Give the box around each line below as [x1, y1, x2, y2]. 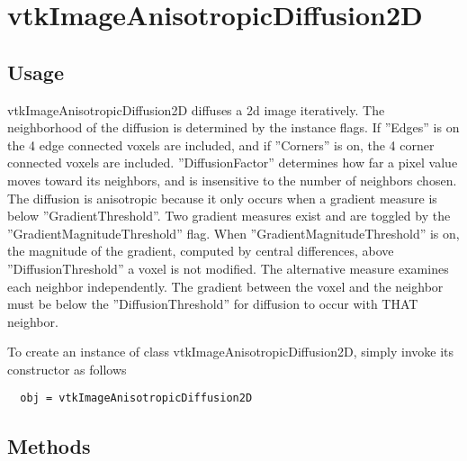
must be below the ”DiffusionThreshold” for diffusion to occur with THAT [7, 294, 418, 313]
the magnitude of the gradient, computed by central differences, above [7, 241, 394, 260]
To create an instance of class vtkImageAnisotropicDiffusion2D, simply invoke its [7, 342, 454, 361]
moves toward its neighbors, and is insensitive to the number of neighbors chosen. [7, 170, 457, 189]
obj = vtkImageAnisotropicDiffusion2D [20, 392, 253, 405]
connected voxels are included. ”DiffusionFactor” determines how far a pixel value [7, 153, 458, 172]
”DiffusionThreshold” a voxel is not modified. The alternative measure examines [7, 258, 449, 277]
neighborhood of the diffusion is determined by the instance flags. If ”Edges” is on [7, 118, 460, 137]
